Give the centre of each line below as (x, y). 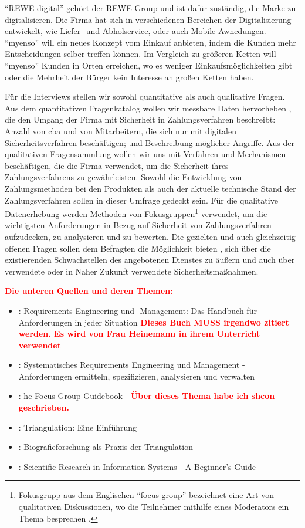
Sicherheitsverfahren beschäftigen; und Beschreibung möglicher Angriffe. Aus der (150, 142)
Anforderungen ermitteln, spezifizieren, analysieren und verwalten (136, 376)
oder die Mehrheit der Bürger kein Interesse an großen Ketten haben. (129, 77)
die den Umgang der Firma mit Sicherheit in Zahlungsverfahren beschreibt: (140, 119)
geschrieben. (44, 407)
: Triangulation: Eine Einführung (78, 427)
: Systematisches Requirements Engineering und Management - (132, 365)
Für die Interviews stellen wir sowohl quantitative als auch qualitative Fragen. (145, 97)
